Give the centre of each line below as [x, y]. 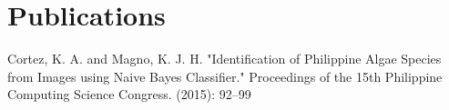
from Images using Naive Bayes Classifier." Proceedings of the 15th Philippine [225, 76]
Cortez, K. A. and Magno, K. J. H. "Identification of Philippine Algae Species [224, 59]
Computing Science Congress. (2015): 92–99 [129, 94]
